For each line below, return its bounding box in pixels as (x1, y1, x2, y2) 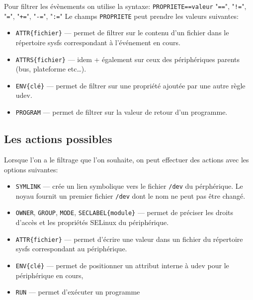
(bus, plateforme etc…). (15, 64, 86, 74)
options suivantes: (4, 164, 58, 174)
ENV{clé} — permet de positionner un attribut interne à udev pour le (15, 260, 229, 270)
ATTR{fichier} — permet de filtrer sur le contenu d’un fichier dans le (15, 27, 229, 38)
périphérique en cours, (15, 270, 84, 280)
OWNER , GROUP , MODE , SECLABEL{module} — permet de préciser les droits (15, 207, 234, 218)
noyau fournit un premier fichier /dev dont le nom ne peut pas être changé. (15, 190, 246, 201)
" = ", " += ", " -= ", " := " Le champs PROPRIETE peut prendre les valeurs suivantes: (4, 10, 239, 21)
